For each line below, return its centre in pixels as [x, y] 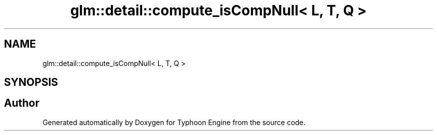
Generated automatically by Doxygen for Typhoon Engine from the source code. [174, 122]
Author [22, 103]
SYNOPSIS [31, 82]
